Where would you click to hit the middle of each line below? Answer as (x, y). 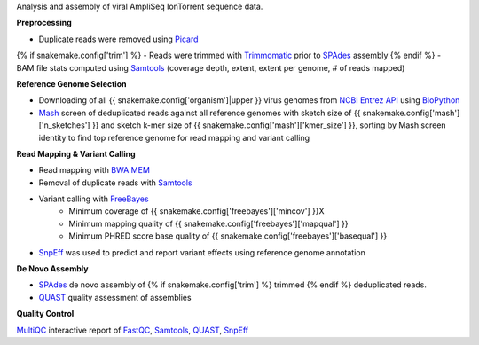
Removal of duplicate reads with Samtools (115, 183)
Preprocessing (44, 23)
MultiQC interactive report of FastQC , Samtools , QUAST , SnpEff (132, 330)
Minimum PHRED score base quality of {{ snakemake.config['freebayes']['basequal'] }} (228, 236)
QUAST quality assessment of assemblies (115, 297)
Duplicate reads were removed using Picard (118, 39)
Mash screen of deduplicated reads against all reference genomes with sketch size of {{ (200, 113)
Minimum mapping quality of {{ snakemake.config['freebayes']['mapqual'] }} (208, 223)
